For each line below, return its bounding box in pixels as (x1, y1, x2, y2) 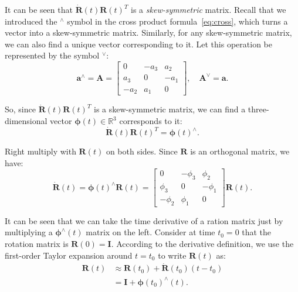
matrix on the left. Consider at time (86, 226, 215, 238)
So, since (5, 103, 36, 115)
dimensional (5, 115, 48, 127)
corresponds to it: (119, 115, 182, 127)
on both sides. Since (106, 145, 178, 157)
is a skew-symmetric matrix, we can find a (94, 103, 246, 115)
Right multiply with (5, 145, 76, 157)
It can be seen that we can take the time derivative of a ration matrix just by (5, 214, 283, 226)
